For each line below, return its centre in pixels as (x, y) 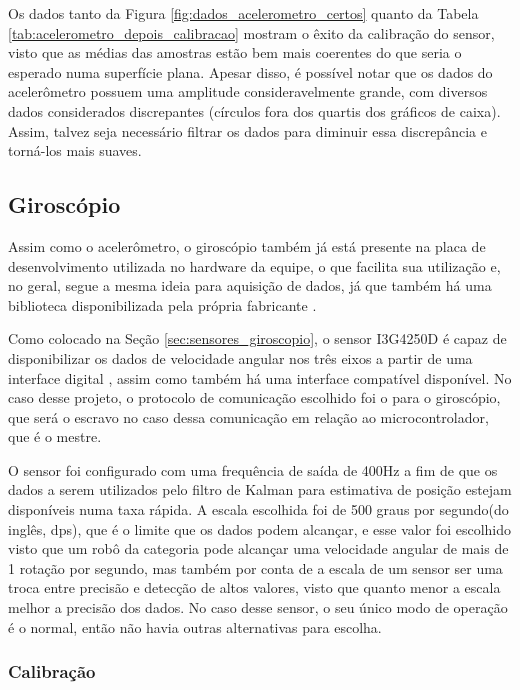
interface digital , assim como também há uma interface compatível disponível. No (260, 377)
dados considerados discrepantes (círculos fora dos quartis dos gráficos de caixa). (254, 110)
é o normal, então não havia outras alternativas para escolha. (195, 626)
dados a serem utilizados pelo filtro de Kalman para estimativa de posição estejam (260, 489)
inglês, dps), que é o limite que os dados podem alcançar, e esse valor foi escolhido (260, 528)
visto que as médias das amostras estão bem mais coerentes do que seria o (235, 52)
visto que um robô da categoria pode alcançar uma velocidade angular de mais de (258, 548)
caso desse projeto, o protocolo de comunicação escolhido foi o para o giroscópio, (254, 397)
